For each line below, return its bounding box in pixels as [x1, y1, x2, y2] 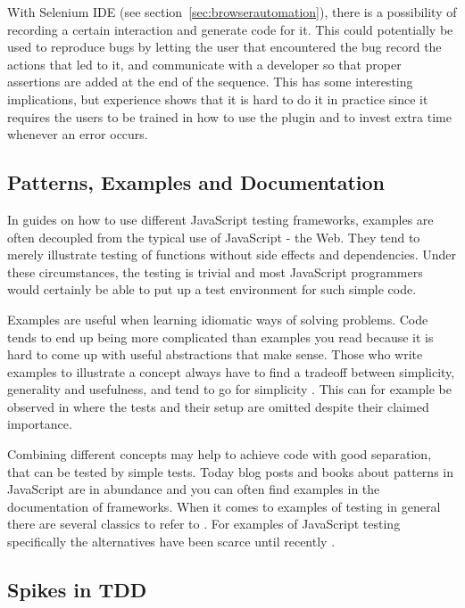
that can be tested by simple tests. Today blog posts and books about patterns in [7, 462, 453, 481]
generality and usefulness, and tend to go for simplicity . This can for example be [7, 380, 452, 398]
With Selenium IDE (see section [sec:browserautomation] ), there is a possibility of [7, 3, 457, 21]
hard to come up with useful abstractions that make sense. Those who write [7, 345, 423, 364]
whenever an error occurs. [7, 125, 148, 144]
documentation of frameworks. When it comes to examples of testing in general [7, 497, 441, 515]
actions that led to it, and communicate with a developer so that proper [7, 54, 402, 73]
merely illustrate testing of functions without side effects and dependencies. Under [7, 245, 457, 264]
